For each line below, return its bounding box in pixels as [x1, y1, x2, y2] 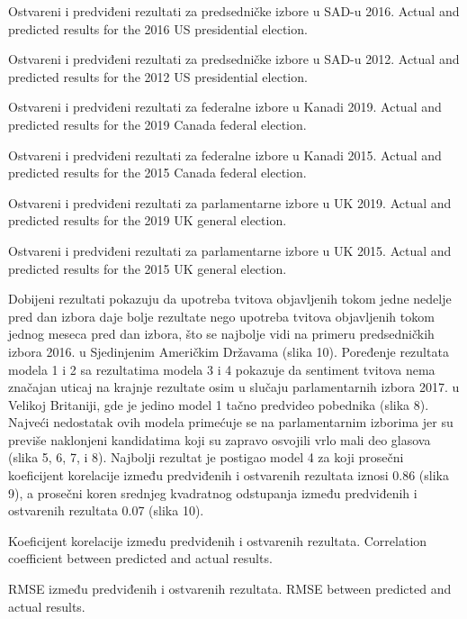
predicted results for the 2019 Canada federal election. [8, 114, 307, 133]
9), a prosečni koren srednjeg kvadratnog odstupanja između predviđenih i [8, 483, 418, 502]
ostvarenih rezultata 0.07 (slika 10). [8, 501, 204, 520]
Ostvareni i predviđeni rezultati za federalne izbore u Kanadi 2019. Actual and [8, 97, 442, 116]
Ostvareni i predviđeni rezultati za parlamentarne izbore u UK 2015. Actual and [8, 241, 452, 259]
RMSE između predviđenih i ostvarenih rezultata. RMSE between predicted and [8, 579, 452, 598]
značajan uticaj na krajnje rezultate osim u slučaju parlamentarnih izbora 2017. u [8, 378, 460, 396]
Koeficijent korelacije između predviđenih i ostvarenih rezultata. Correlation [8, 531, 427, 550]
